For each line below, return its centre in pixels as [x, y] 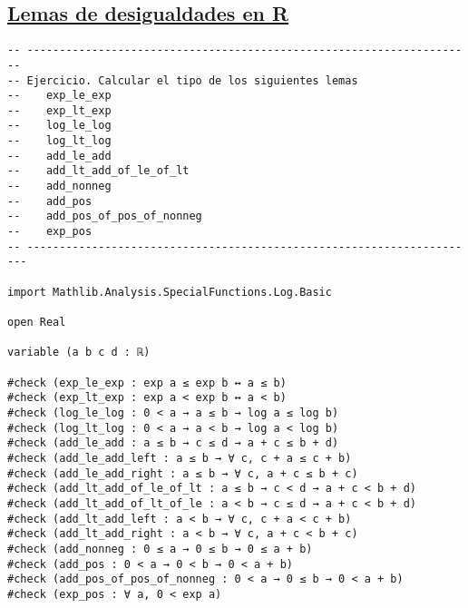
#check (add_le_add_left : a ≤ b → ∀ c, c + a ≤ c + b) [180, 458]
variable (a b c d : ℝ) [79, 353]
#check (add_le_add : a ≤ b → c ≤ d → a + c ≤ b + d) [173, 443]
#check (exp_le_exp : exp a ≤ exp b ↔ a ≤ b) [147, 382]
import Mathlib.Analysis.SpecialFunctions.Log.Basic [170, 292]
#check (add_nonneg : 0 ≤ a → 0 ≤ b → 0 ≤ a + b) [160, 549]
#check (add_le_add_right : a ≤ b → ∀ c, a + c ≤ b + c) [183, 473]
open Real [37, 323]
